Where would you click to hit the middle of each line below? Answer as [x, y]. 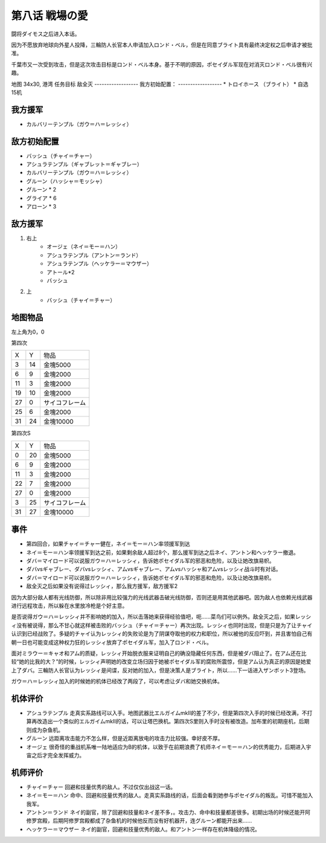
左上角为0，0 [28, 332]
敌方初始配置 [35, 141]
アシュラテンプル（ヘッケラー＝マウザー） [100, 263]
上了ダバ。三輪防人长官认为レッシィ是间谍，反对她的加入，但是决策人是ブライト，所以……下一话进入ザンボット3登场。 [160, 670]
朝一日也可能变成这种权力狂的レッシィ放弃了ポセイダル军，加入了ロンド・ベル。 [112, 642]
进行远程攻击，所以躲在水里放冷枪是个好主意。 [69, 606]
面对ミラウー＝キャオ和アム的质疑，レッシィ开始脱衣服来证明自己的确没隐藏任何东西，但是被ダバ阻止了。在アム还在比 [159, 653]
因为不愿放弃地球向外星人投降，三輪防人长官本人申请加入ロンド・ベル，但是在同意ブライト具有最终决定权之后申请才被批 [162, 45]
